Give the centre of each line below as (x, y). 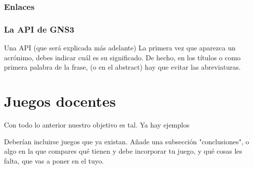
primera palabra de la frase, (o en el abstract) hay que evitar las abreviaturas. (123, 67)
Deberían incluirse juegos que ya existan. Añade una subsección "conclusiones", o (127, 141)
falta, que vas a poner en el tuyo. (54, 160)
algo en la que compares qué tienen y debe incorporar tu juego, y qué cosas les (123, 151)
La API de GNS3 (39, 29)
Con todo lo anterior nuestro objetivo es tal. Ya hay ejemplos (97, 124)
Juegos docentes (60, 101)
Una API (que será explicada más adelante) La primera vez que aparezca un (120, 48)
